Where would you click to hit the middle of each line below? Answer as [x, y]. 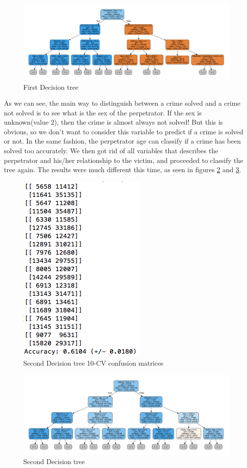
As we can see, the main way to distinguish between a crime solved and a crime [122, 103]
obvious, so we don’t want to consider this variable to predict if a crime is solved [124, 131]
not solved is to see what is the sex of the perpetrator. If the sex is [103, 112]
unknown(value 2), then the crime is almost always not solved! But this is [114, 122]
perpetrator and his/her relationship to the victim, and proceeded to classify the [123, 160]
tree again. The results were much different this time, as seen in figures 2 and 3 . [123, 169]
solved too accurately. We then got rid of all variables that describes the [111, 151]
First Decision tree [51, 87]
